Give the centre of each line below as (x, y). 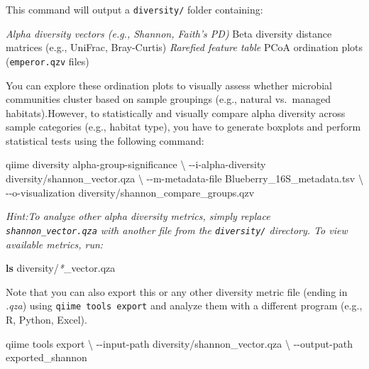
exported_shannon (46, 357)
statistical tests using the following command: (105, 140)
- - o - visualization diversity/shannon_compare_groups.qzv (130, 192)
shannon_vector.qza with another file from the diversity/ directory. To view (177, 230)
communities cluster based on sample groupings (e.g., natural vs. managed (168, 99)
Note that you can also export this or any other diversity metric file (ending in (177, 291)
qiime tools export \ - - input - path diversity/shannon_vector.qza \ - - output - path (179, 343)
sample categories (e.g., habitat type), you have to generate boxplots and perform (183, 127)
